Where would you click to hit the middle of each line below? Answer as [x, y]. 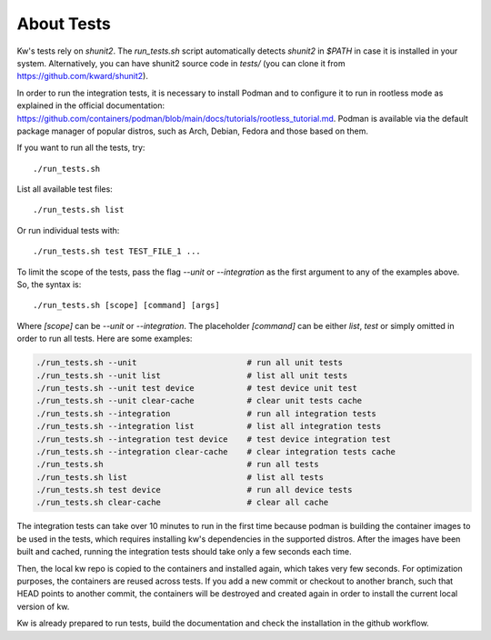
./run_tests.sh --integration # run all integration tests [206, 413]
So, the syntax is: [49, 285]
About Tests [64, 24]
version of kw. [43, 606]
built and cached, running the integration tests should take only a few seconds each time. [184, 552]
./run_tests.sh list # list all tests [180, 477]
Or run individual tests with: [68, 230]
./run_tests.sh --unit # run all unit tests [190, 363]
